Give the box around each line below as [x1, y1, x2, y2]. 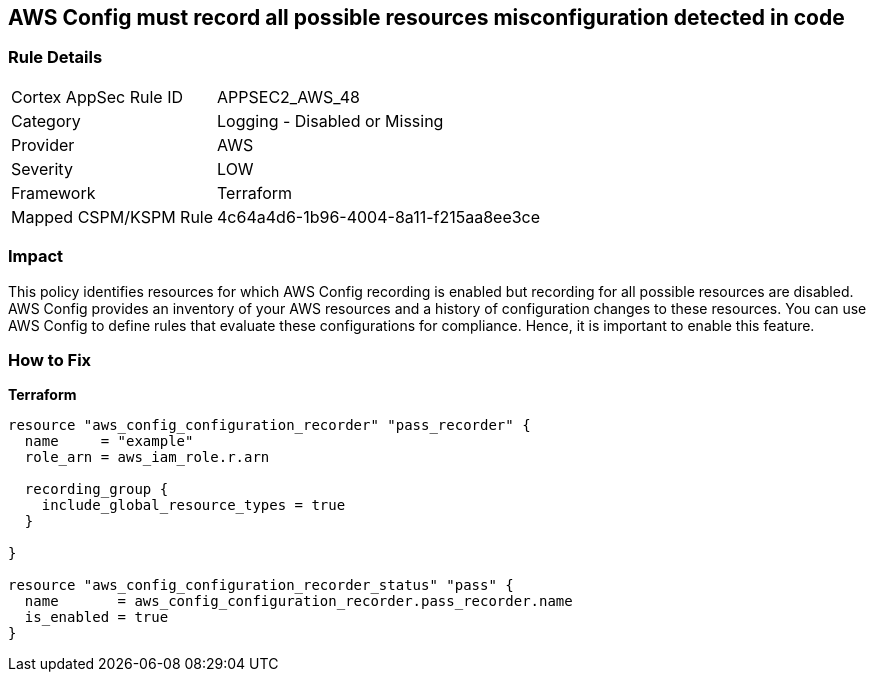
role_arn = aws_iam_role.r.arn [24, 449, 270, 466]
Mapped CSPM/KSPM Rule [11, 206, 214, 227]
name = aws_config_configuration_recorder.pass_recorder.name [24, 593, 573, 610]
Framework [11, 182, 96, 203]
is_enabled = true [24, 609, 169, 626]
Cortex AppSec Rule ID [11, 86, 184, 107]
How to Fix [8, 349, 92, 370]
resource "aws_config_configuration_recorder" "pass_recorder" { [8, 417, 531, 434]
